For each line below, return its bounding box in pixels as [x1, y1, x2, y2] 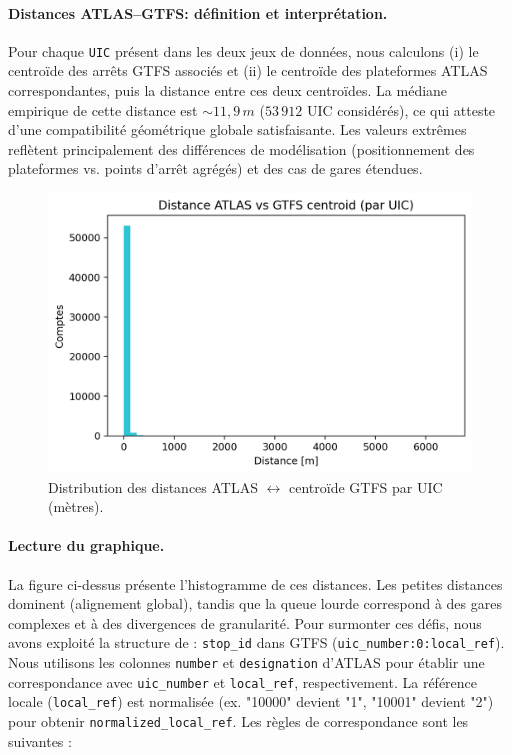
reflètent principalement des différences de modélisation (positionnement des [8, 138, 475, 159]
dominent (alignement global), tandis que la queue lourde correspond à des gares [8, 593, 502, 614]
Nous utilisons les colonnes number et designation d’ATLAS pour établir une [8, 651, 485, 672]
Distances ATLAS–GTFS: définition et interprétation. [8, 2, 388, 23]
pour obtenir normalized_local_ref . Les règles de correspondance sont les [8, 710, 469, 731]
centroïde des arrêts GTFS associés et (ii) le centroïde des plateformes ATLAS [8, 60, 488, 81]
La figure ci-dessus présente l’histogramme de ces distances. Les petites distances [8, 573, 503, 594]
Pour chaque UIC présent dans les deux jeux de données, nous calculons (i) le [8, 40, 479, 61]
